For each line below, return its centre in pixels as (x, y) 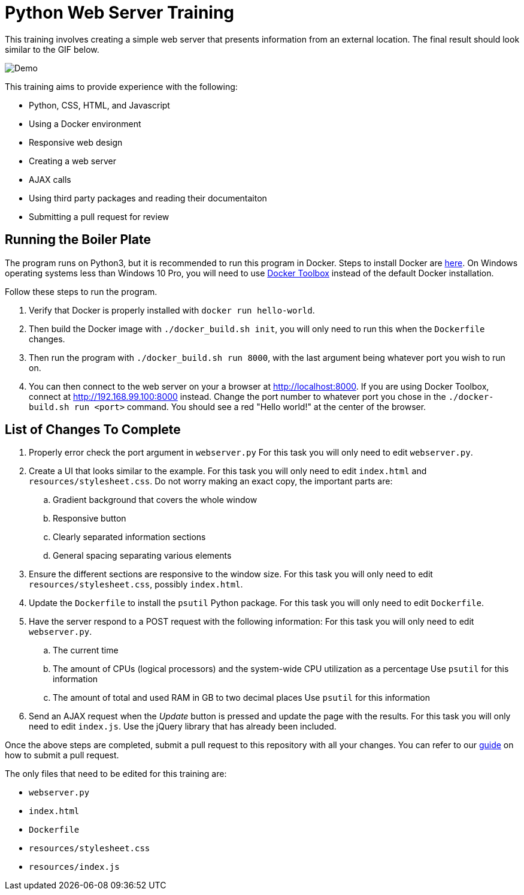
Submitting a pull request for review (99, 216)
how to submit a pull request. (62, 755)
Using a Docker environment (85, 123)
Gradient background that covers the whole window (155, 500)
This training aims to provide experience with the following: (121, 86)
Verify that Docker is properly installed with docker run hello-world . (172, 310)
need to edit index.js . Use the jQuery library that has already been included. (183, 727)
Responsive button (90, 519)
